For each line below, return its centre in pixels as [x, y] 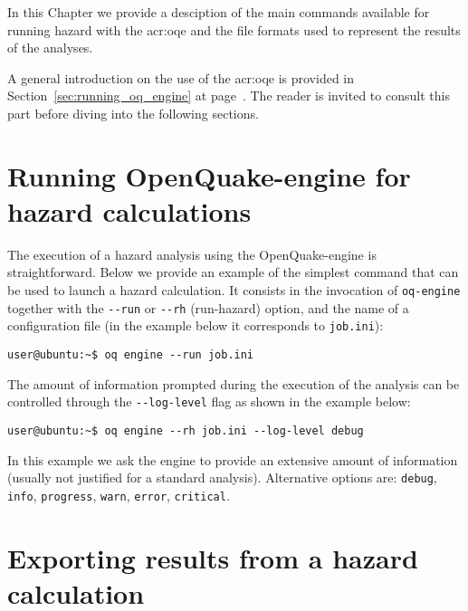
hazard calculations [129, 210]
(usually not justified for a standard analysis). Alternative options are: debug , [222, 477]
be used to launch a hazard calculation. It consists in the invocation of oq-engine [234, 290]
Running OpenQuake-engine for [209, 175]
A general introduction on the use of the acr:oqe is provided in [181, 77]
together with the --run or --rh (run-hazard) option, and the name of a [208, 307]
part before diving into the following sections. [133, 113]
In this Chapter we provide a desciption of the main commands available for [219, 12]
